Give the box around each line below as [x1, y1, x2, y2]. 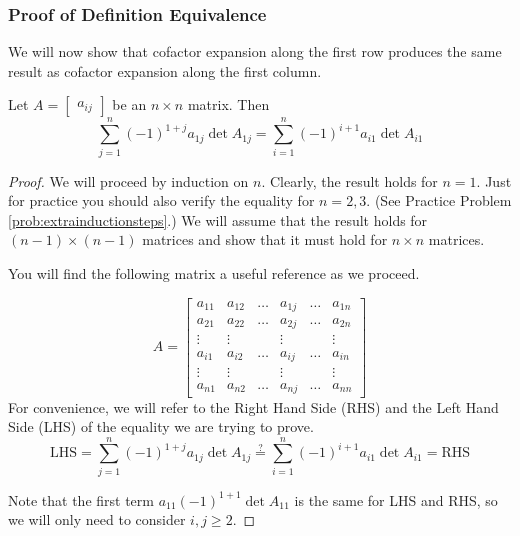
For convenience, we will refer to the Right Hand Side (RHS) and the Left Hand [8, 396, 499, 417]
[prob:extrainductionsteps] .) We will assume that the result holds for [8, 209, 428, 230]
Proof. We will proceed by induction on [8, 170, 249, 191]
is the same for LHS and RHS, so [294, 489, 498, 510]
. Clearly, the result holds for [261, 170, 438, 191]
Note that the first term [8, 489, 154, 510]
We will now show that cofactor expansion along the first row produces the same [8, 41, 502, 62]
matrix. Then [187, 94, 270, 115]
